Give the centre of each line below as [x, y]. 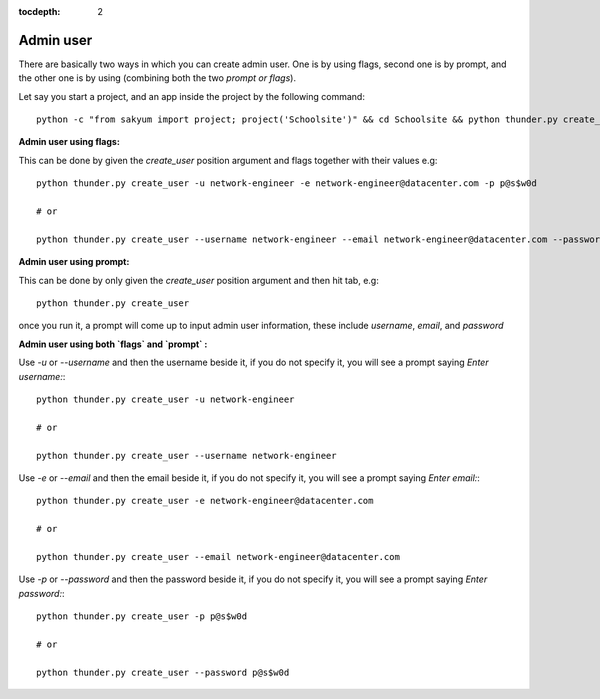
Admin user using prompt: [74, 262]
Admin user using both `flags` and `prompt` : [113, 344]
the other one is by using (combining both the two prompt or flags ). [157, 78]
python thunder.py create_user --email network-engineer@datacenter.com [218, 556]
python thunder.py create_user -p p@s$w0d [142, 616]
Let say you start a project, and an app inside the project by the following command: [191, 96]
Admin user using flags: [69, 142]
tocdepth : [39, 11]
